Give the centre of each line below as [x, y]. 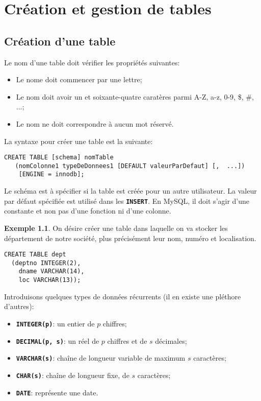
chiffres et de [127, 340]
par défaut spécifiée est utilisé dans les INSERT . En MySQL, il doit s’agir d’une [127, 200]
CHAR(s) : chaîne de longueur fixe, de [73, 375]
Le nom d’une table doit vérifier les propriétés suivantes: [92, 62]
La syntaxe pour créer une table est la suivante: [79, 141]
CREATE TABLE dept [35, 255]
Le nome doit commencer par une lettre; [79, 79]
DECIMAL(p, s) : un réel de [58, 340]
